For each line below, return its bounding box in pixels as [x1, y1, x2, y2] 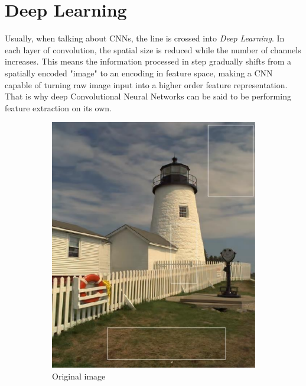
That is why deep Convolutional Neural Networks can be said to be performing [5, 90, 291, 102]
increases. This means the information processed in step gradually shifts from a [5, 55, 292, 67]
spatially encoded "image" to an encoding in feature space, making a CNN [5, 66, 273, 79]
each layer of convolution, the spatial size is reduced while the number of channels [5, 43, 301, 56]
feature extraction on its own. [5, 101, 112, 114]
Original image [52, 369, 106, 382]
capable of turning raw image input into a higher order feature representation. [5, 78, 288, 91]
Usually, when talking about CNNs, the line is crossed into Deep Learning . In [5, 32, 285, 44]
